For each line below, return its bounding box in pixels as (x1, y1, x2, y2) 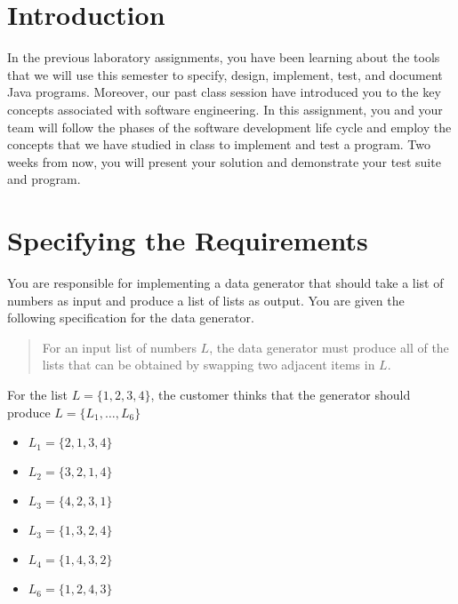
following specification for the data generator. (7, 308, 254, 327)
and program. (7, 170, 81, 188)
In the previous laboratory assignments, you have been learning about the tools (7, 48, 440, 67)
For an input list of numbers (42, 338, 197, 356)
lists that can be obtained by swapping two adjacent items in (42, 355, 375, 374)
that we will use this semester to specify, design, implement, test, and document (7, 65, 443, 83)
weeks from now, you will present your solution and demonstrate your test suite (7, 152, 441, 171)
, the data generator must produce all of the (209, 338, 449, 356)
